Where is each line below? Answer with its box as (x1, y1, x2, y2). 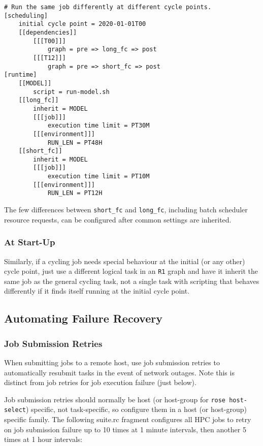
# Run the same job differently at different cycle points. (4, 4, 212, 11)
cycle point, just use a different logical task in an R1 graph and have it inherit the (4, 266, 258, 276)
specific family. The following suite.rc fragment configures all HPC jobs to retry (4, 414, 251, 425)
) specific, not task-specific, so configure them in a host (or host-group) (25, 404, 247, 415)
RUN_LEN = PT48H (47, 139, 103, 146)
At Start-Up (4, 236, 55, 248)
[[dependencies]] (18, 28, 77, 36)
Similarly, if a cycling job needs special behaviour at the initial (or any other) (4, 256, 245, 266)
